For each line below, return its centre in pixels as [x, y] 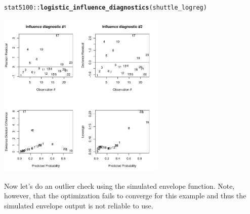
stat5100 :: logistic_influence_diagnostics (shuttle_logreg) [106, 8]
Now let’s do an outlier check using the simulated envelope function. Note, [119, 185]
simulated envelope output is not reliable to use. [79, 205]
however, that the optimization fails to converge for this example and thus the [125, 196]
